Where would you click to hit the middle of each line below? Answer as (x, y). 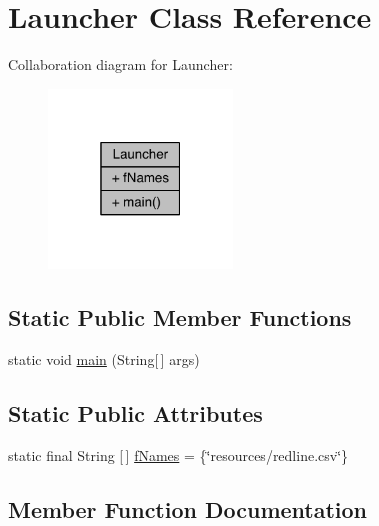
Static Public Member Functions (180, 316)
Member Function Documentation (188, 508)
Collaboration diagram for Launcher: (120, 64)
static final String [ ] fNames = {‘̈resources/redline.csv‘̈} (178, 454)
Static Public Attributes (135, 412)
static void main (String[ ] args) (104, 358)
